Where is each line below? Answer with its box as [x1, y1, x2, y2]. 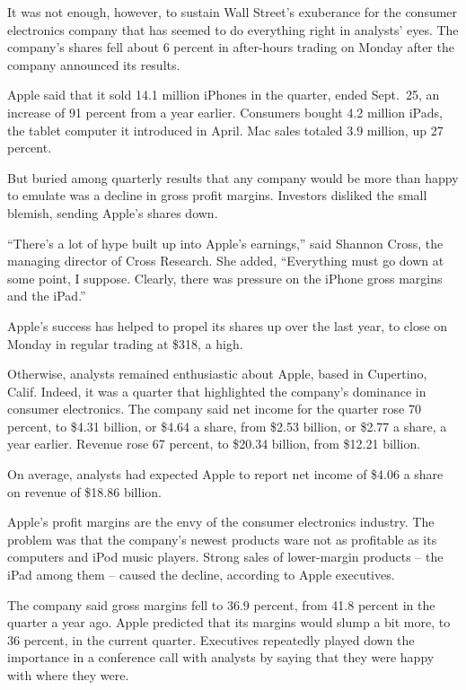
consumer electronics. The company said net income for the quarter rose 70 [7, 399, 421, 418]
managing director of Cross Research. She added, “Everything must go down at [7, 251, 444, 270]
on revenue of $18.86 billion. [7, 482, 162, 501]
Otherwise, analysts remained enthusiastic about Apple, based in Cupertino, [7, 364, 427, 383]
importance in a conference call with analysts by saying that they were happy [7, 648, 435, 667]
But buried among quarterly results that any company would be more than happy [7, 168, 459, 187]
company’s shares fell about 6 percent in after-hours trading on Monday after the [7, 38, 454, 57]
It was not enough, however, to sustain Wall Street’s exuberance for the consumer [7, 3, 458, 21]
